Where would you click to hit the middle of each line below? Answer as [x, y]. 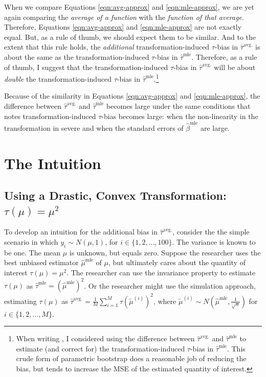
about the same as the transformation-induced [77, 56]
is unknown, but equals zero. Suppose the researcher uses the [165, 252]
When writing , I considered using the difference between [105, 338]
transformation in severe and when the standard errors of [94, 127]
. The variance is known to [214, 242]
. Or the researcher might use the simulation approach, [170, 285]
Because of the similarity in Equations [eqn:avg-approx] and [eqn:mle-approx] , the [132, 96]
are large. [215, 127]
